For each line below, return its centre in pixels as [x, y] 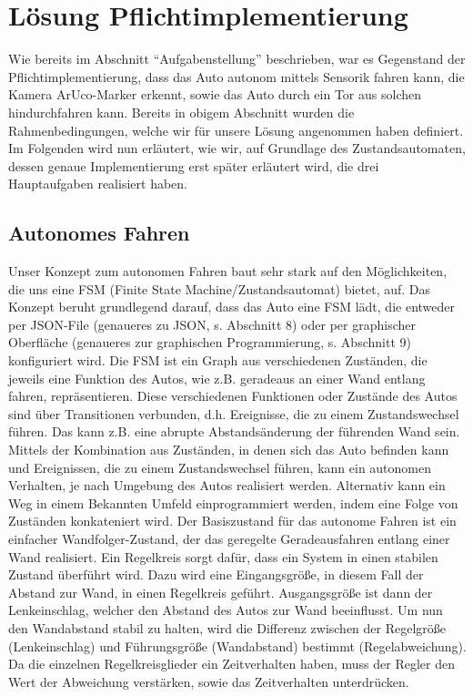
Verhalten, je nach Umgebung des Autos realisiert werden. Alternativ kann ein [227, 485]
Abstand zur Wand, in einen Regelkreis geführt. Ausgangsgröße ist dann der [221, 592]
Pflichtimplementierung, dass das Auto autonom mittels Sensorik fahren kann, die [236, 76]
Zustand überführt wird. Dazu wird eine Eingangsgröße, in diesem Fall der [216, 574]
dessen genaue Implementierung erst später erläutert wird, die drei [194, 165]
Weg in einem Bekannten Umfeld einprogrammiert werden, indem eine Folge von [233, 502]
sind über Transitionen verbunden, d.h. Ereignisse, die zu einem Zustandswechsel [234, 413]
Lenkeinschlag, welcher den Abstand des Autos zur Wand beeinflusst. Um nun [226, 610]
